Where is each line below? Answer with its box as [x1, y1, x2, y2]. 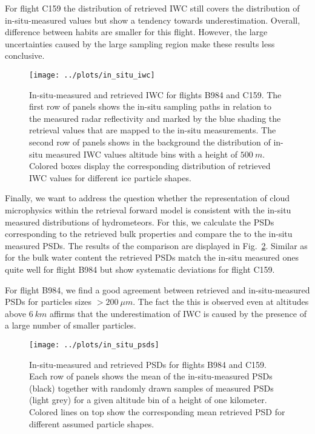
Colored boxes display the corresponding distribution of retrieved [29, 159, 271, 172]
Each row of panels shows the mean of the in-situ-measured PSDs [29, 370, 273, 382]
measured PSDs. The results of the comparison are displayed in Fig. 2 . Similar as [5, 239, 308, 252]
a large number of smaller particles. [5, 319, 136, 332]
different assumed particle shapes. [29, 417, 154, 430]
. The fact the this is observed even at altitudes [133, 295, 309, 308]
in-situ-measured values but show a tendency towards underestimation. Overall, [5, 13, 300, 26]
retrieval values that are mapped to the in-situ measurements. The [29, 124, 276, 136]
